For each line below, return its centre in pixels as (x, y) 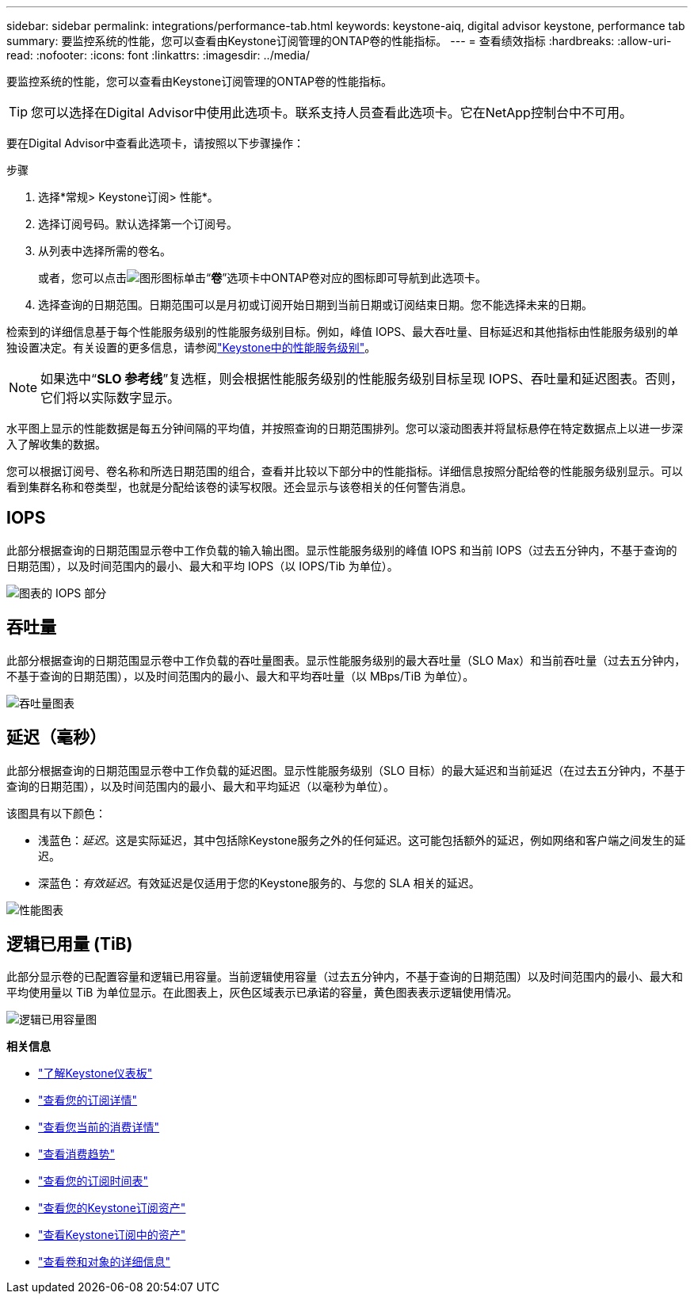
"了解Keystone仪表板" (95, 1073)
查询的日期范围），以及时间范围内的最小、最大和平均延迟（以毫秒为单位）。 (200, 786)
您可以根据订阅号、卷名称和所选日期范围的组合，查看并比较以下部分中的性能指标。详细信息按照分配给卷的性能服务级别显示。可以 (345, 471)
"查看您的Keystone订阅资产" (112, 1208)
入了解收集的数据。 (56, 444)
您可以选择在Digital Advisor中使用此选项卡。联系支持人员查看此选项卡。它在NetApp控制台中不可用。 (332, 112)
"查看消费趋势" (77, 1154)
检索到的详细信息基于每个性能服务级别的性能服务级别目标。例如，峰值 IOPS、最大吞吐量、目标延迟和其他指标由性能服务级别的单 (343, 332)
